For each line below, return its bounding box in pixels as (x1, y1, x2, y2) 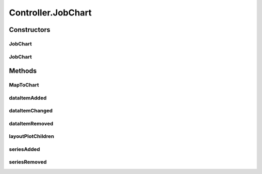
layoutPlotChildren (9, 133, 54, 140)
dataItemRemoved (9, 120, 53, 127)
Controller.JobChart (9, 7, 92, 18)
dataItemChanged (9, 107, 53, 114)
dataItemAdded (9, 94, 47, 101)
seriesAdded (9, 145, 40, 152)
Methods (9, 67, 37, 75)
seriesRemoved (9, 159, 47, 165)
